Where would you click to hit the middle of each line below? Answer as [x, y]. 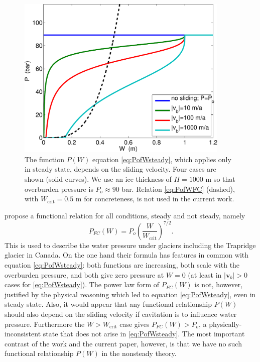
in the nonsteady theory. [139, 353]
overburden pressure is [59, 189]
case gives [135, 324]
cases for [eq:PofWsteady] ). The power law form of [82, 284]
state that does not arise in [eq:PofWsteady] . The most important [144, 334]
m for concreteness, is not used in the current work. [155, 199]
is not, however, [219, 284]
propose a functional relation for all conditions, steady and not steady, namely [125, 215]
